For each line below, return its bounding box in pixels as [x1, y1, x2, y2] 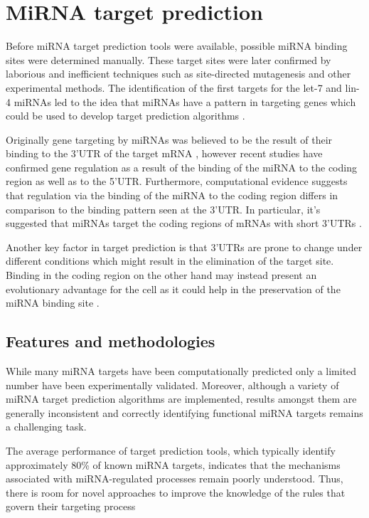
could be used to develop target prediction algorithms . [6, 108, 245, 123]
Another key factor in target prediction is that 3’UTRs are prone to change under [6, 239, 363, 254]
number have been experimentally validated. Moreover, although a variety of [6, 377, 339, 392]
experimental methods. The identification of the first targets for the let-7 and [6, 80, 342, 95]
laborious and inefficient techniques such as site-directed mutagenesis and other [6, 66, 351, 81]
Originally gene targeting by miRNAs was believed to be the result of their [6, 132, 333, 147]
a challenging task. [6, 419, 87, 434]
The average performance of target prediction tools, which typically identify [6, 443, 336, 458]
